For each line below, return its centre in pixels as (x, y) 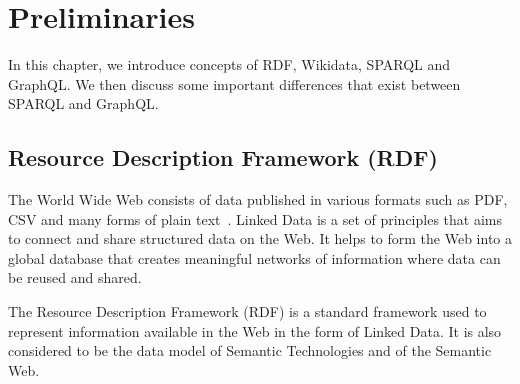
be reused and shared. (75, 277)
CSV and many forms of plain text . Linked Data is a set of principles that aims (255, 218)
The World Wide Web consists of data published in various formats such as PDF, (258, 199)
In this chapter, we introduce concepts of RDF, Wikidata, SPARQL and (229, 64)
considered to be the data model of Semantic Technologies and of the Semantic (250, 350)
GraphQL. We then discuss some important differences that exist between (234, 83)
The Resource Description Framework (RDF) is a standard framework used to (247, 311)
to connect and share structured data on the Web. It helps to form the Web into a (260, 238)
